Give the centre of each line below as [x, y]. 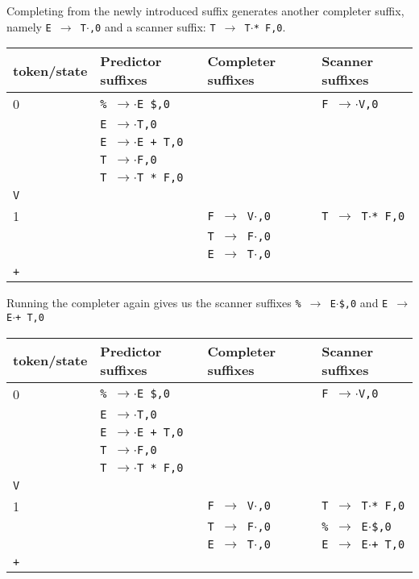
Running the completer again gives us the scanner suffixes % [154, 303]
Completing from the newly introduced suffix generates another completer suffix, [205, 10]
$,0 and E [363, 303]
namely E [29, 26]
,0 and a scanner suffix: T [152, 26]
